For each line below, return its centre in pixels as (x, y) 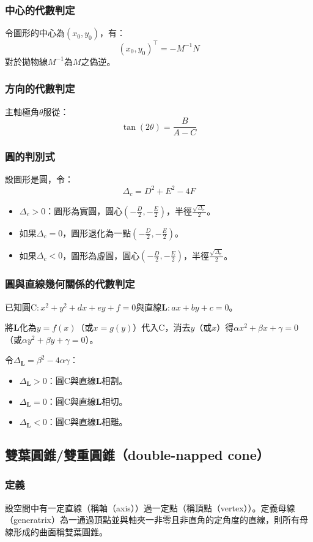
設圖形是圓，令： (39, 179)
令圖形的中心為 (35, 33)
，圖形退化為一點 (97, 232)
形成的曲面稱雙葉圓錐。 (60, 531)
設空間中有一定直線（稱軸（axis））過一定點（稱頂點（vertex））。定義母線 (150, 507)
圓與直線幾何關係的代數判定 (70, 284)
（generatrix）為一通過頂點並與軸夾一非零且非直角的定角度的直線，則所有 (152, 520)
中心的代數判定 (40, 9)
